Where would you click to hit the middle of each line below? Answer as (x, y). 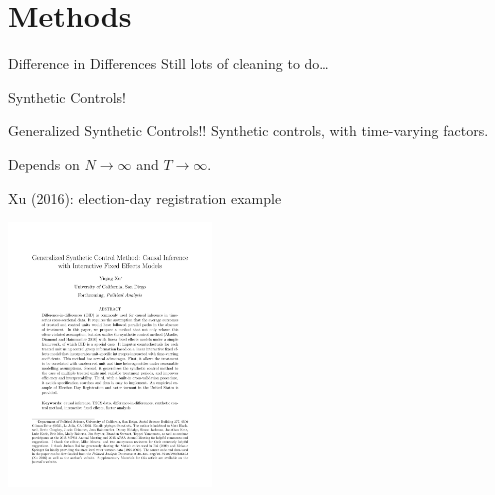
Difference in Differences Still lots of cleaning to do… (168, 63)
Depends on (44, 163)
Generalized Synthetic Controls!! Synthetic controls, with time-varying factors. (248, 130)
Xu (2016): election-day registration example (145, 197)
